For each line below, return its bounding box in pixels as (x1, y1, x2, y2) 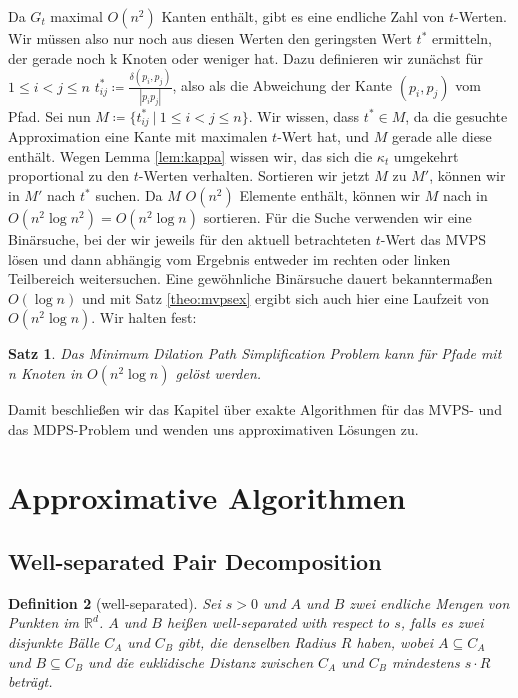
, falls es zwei (400, 612, 484, 633)
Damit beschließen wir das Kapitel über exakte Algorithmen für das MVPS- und (8, 399, 502, 420)
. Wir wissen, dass (248, 105, 360, 126)
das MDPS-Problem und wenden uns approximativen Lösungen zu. (8, 418, 419, 439)
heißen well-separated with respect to (166, 612, 390, 633)
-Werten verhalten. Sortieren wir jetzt (138, 165, 370, 186)
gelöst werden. (175, 363, 262, 384)
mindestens (392, 651, 460, 672)
